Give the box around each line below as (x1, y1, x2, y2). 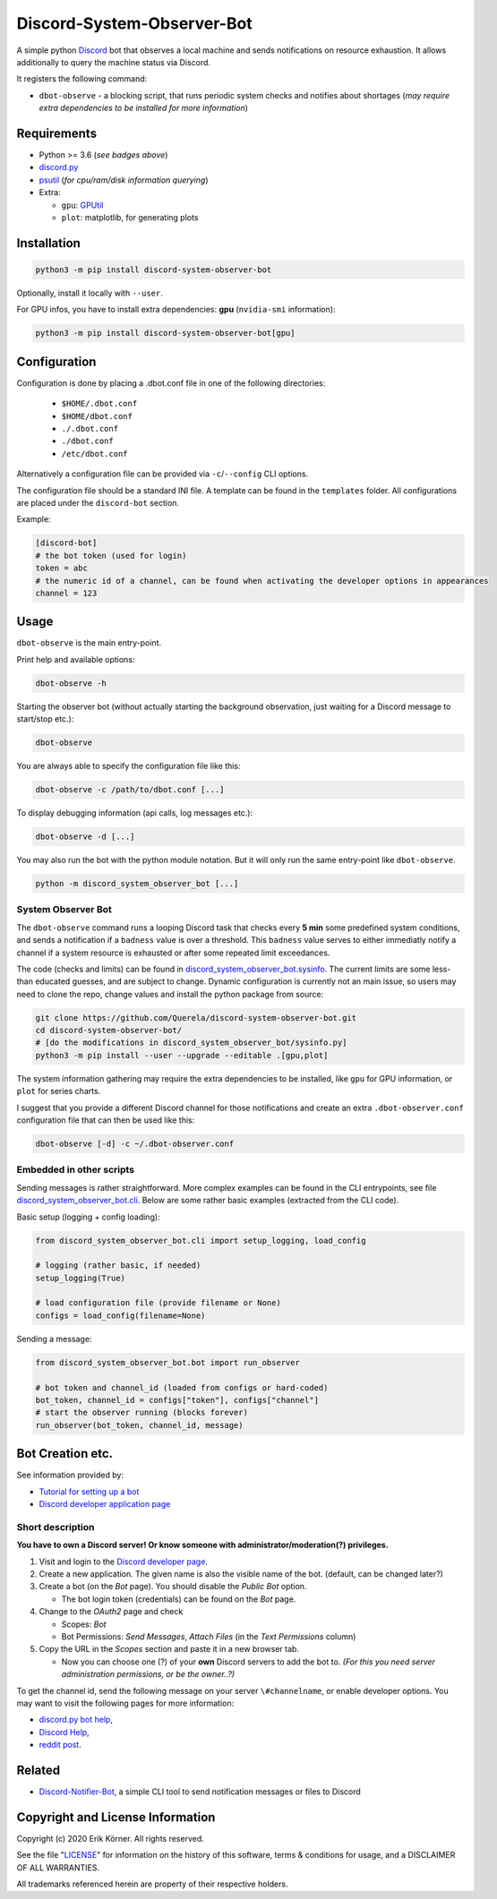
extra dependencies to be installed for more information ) (39, 103, 249, 114)
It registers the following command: (16, 73, 148, 84)
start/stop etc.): (16, 714, 74, 724)
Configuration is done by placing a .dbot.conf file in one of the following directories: (16, 377, 326, 389)
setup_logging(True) (35, 1272, 125, 1283)
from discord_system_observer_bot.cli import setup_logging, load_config (35, 1236, 366, 1245)
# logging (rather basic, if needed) (35, 1261, 201, 1270)
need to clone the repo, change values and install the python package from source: (16, 988, 324, 999)
